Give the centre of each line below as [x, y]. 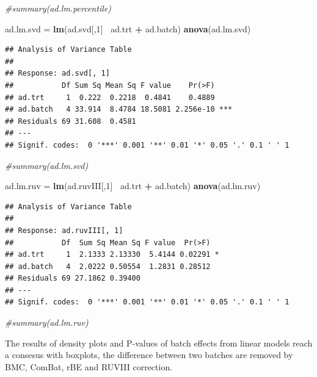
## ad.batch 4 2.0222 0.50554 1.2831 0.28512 [108, 266]
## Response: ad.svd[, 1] [57, 74]
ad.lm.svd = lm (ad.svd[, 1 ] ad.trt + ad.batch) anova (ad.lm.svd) [128, 28]
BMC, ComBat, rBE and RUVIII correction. [89, 366]
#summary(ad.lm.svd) [47, 165]
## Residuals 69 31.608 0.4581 [71, 121]
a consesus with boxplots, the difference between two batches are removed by [149, 355]
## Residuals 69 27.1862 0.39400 [73, 278]
